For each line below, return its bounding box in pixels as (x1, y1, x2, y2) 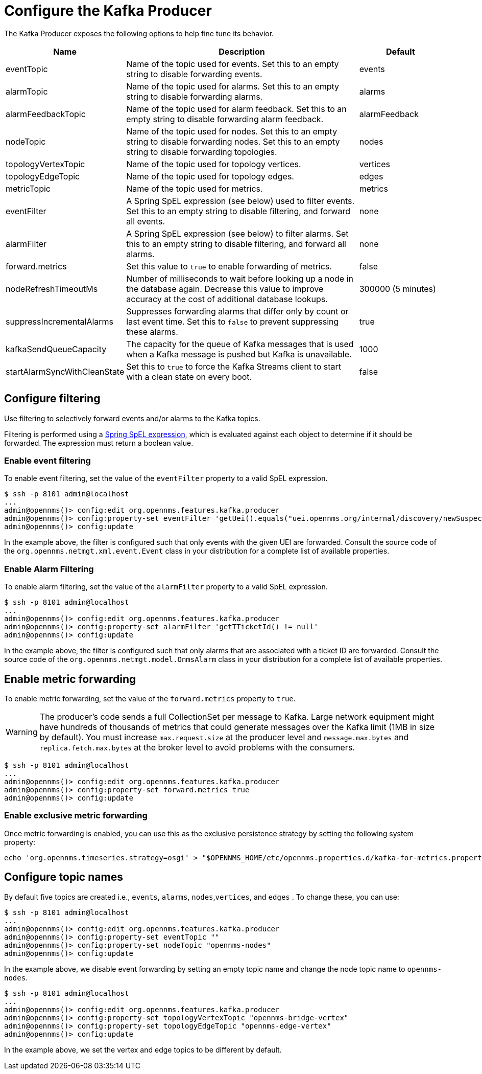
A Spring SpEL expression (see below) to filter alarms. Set (126, 228, 349, 239)
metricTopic (6, 183, 51, 194)
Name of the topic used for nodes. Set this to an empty (126, 126, 338, 136)
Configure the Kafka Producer (4, 2, 212, 19)
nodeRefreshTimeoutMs (6, 283, 98, 294)
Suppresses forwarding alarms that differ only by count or (126, 306, 349, 316)
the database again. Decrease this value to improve (126, 283, 324, 294)
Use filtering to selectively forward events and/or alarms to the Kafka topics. (4, 414, 260, 423)
